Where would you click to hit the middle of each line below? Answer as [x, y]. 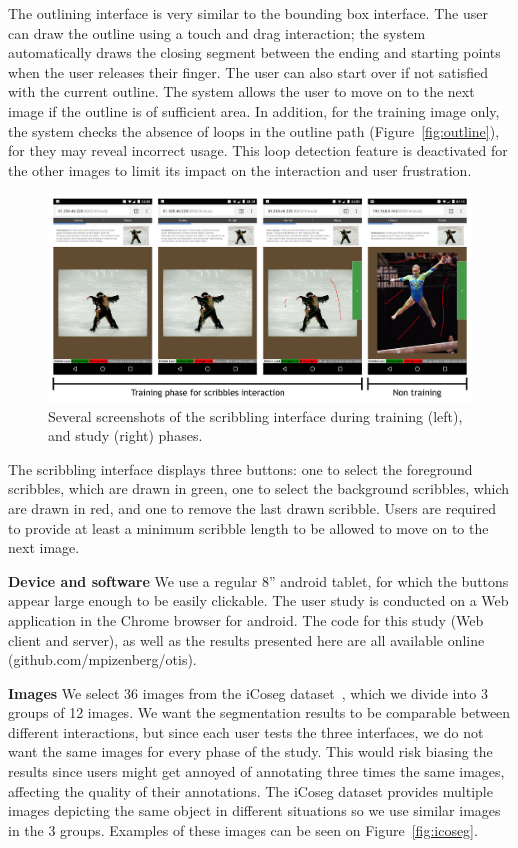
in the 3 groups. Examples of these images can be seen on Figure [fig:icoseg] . [243, 829]
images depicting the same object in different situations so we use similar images [254, 810]
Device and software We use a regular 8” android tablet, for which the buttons [258, 580]
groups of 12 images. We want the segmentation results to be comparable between [259, 712]
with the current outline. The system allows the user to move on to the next [241, 91]
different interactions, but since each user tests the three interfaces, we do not [246, 731]
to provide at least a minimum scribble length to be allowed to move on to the [248, 527]
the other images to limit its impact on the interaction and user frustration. [240, 169]
